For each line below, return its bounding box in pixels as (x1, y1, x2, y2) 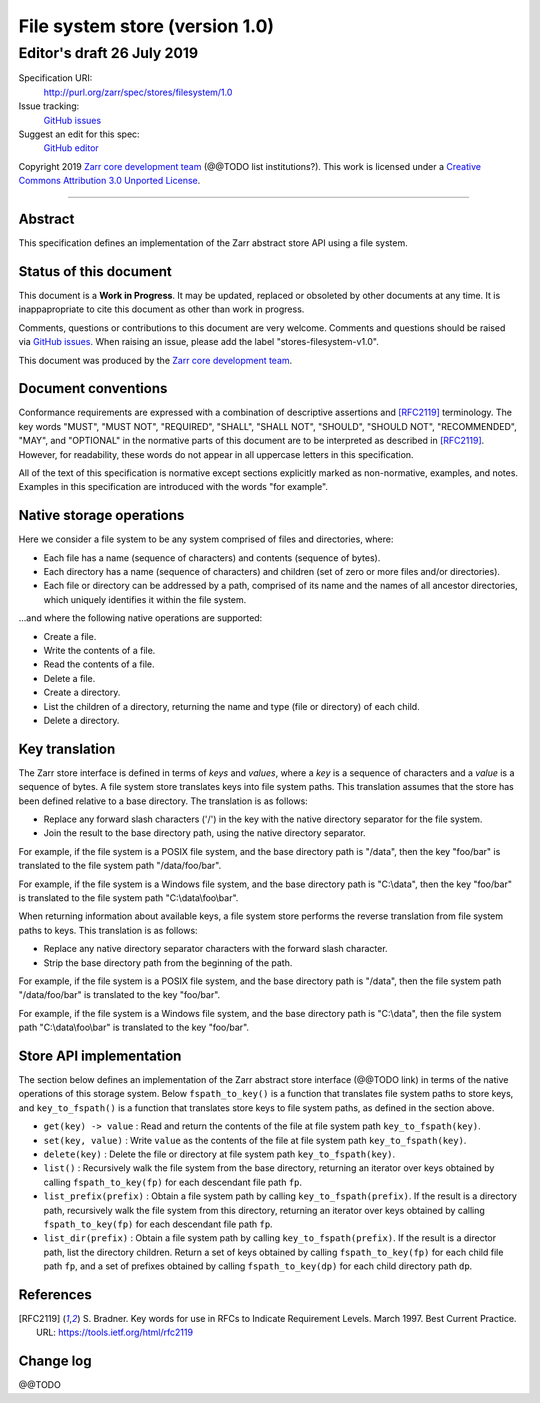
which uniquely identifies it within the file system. (43, 593, 247, 605)
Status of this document (18, 263, 172, 280)
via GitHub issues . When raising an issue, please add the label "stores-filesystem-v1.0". (18, 336, 380, 348)
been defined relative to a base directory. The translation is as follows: (18, 795, 309, 807)
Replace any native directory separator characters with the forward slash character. (43, 943, 389, 955)
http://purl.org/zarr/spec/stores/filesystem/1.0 (43, 86, 233, 98)
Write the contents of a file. (43, 645, 156, 656)
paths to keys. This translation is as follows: (18, 924, 199, 936)
